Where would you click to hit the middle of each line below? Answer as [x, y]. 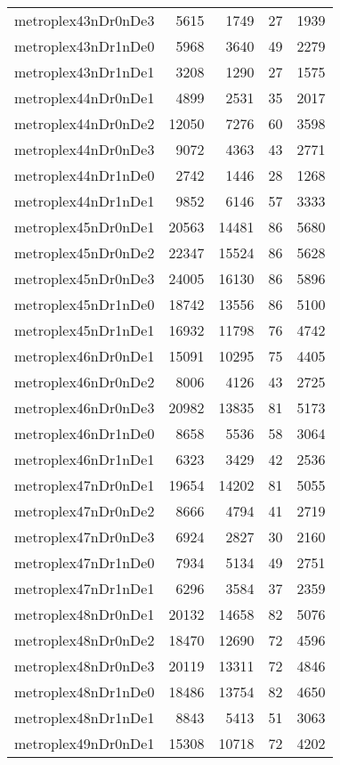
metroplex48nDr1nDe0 [85, 692]
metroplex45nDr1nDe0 [85, 304]
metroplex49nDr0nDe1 [85, 743]
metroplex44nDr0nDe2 [85, 123]
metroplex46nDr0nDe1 [85, 356]
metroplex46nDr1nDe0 [85, 433]
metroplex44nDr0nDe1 [85, 98]
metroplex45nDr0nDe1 [85, 227]
